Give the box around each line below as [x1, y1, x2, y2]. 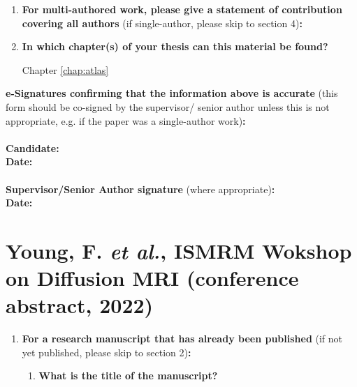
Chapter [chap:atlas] [22, 62, 109, 77]
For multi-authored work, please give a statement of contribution [22, 2, 342, 16]
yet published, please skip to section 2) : [22, 344, 191, 359]
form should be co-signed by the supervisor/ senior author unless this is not [6, 99, 330, 114]
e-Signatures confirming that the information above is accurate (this [6, 86, 338, 100]
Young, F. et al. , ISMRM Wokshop [6, 236, 352, 265]
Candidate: [6, 140, 59, 155]
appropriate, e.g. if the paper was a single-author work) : [6, 113, 246, 128]
